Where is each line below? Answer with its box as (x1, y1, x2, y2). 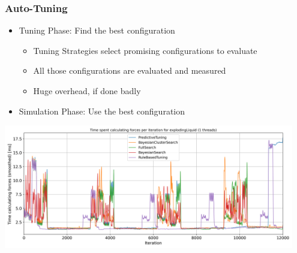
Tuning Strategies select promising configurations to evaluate (33, 44, 257, 56)
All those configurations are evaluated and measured (33, 64, 226, 77)
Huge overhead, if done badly (33, 85, 141, 97)
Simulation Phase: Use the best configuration (19, 104, 185, 117)
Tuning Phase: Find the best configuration (19, 24, 175, 37)
